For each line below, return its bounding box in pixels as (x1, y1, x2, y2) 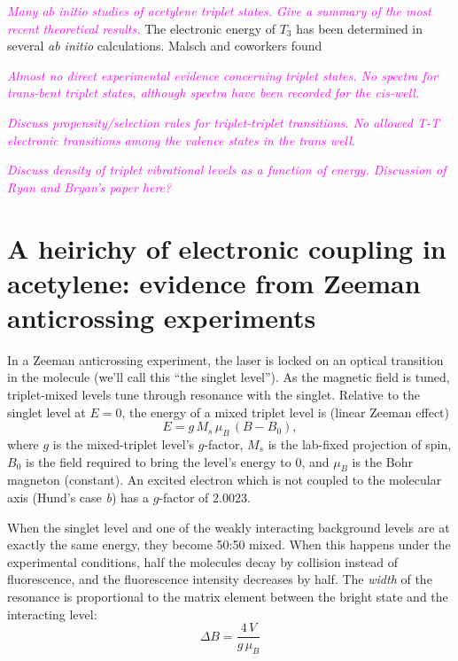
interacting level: (7, 604, 97, 623)
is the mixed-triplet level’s (52, 435, 195, 454)
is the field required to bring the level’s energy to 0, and (25, 452, 330, 470)
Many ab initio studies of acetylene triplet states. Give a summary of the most (7, 2, 431, 19)
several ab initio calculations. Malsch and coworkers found (7, 36, 322, 55)
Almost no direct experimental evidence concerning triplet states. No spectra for (7, 66, 438, 84)
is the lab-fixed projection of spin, (268, 435, 452, 454)
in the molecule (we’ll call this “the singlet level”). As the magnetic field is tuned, (7, 368, 450, 386)
